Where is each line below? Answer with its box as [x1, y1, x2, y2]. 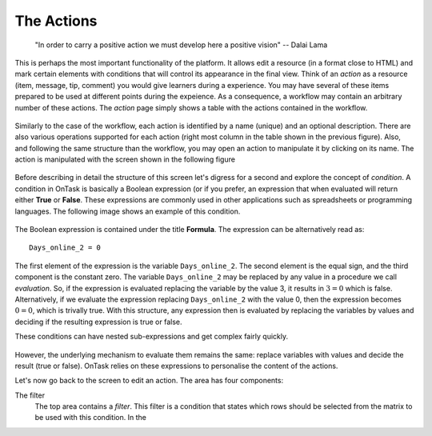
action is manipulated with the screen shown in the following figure [14, 154, 236, 164]
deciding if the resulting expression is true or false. [14, 317, 182, 326]
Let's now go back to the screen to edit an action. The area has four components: [14, 376, 284, 386]
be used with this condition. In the [34, 413, 147, 422]
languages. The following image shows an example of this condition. [14, 206, 241, 216]
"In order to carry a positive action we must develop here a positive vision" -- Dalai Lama [34, 40, 328, 50]
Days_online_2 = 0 [29, 243, 102, 252]
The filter [14, 390, 46, 400]
